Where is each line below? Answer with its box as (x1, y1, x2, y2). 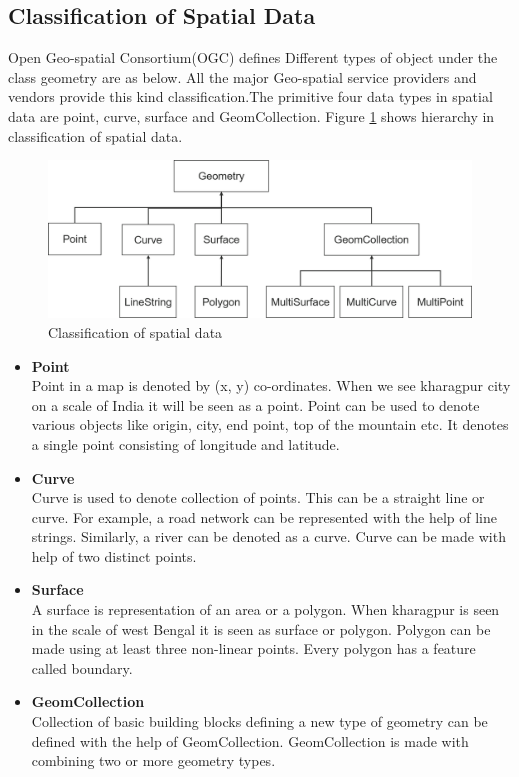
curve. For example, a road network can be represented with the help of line (31, 506, 498, 527)
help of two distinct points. (31, 545, 197, 566)
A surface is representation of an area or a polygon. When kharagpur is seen (31, 599, 500, 620)
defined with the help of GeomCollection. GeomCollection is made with (31, 730, 469, 751)
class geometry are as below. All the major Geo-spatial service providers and (8, 66, 477, 87)
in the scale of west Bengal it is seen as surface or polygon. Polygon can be (31, 618, 491, 639)
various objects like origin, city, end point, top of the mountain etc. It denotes (31, 414, 509, 435)
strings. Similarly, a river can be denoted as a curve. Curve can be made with (31, 526, 506, 547)
